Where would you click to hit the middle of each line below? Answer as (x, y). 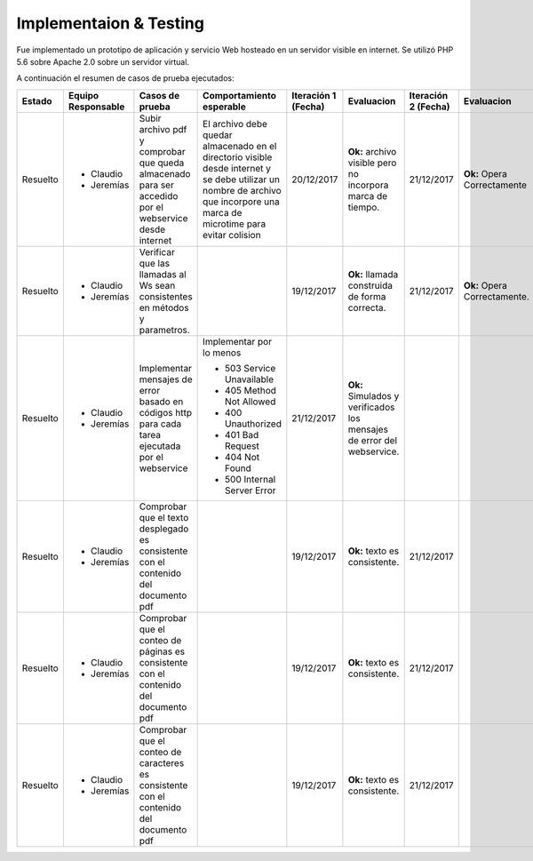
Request (242, 446)
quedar (218, 135)
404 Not (243, 457)
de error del (373, 440)
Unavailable (250, 379)
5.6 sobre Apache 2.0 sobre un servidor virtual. (103, 61)
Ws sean (157, 285)
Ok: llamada (373, 274)
